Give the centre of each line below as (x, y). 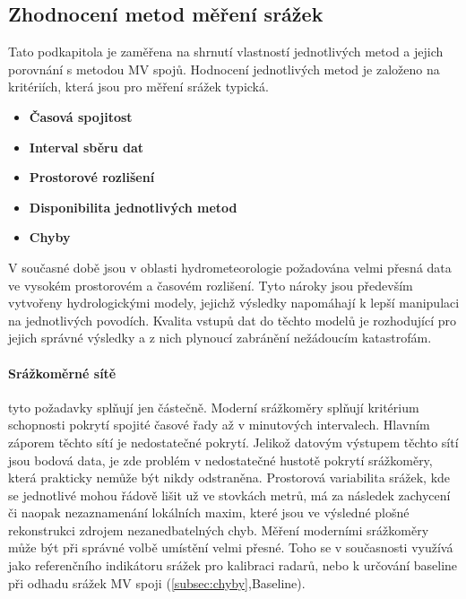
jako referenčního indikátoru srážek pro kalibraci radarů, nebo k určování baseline (233, 565)
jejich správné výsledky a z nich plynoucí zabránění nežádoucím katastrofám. (220, 338)
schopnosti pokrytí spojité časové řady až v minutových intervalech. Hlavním (219, 425)
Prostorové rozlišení (92, 177)
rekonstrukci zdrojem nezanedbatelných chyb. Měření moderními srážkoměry (219, 530)
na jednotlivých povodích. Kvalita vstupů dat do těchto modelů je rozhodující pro (232, 320)
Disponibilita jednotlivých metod (133, 207)
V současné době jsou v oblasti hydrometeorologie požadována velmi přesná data (230, 267)
